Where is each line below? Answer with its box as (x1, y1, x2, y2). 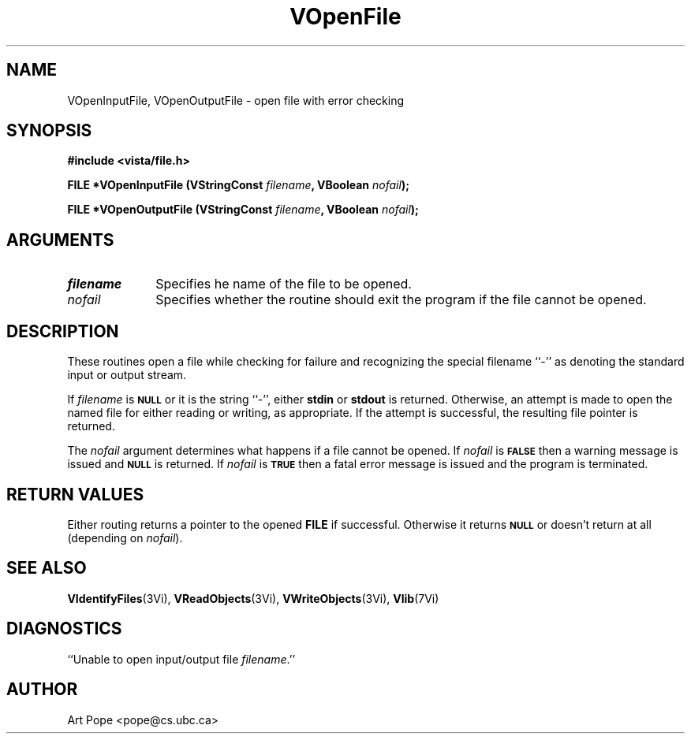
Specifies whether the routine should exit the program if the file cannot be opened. (155, 292, 647, 308)
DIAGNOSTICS (6, 619, 122, 639)
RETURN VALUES (6, 484, 144, 504)
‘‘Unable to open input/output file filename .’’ (67, 652, 296, 666)
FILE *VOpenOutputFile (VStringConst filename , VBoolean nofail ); (67, 203, 419, 217)
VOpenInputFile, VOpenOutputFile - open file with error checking (67, 93, 405, 107)
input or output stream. (67, 368, 187, 382)
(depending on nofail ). (67, 530, 183, 545)
